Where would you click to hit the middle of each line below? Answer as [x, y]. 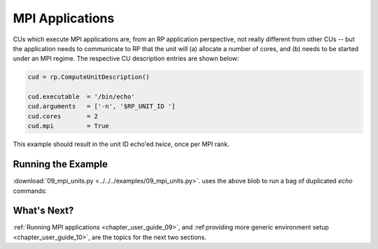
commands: [30, 191]
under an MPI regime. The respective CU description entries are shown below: [126, 59]
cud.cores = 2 [63, 116]
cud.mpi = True [69, 126]
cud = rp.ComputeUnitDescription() [89, 77]
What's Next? [43, 211]
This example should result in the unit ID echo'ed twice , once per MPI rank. [121, 144]
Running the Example [61, 164]
